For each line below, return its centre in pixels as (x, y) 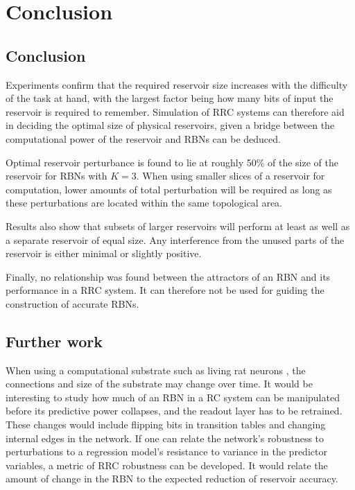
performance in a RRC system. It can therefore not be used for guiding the (165, 290)
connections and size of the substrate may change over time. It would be (159, 384)
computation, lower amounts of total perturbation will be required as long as (169, 189)
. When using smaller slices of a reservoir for (231, 176)
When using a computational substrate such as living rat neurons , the (156, 370)
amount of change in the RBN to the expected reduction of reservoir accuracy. (172, 479)
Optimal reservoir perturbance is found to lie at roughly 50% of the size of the (172, 162)
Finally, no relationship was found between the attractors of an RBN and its (168, 276)
